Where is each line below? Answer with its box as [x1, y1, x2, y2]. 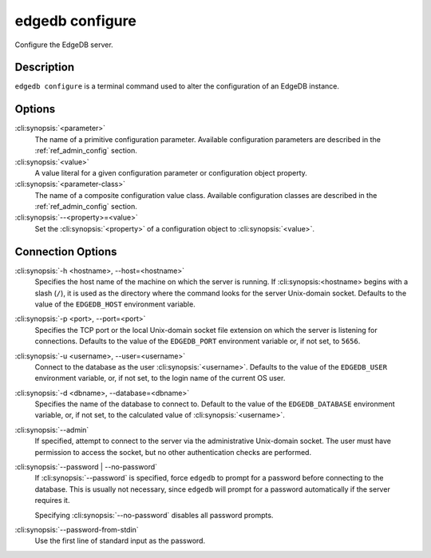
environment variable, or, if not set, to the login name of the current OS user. [34, 374, 286, 383]
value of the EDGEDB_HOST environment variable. [34, 299, 196, 309]
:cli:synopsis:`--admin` [14, 425, 89, 434]
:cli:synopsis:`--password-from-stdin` [14, 524, 139, 534]
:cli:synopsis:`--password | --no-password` [14, 462, 158, 472]
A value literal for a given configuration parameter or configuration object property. [34, 168, 307, 177]
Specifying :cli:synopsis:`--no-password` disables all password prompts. [34, 510, 274, 520]
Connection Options [14, 244, 117, 259]
